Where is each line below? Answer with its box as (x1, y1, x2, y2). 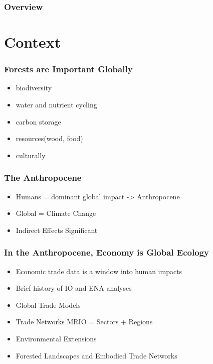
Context (4, 32, 61, 52)
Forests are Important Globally (4, 63, 133, 75)
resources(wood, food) (16, 133, 83, 144)
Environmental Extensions (16, 333, 97, 343)
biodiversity (16, 82, 52, 93)
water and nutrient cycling (16, 99, 97, 110)
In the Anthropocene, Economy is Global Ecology (4, 246, 209, 259)
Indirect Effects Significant (16, 224, 98, 235)
